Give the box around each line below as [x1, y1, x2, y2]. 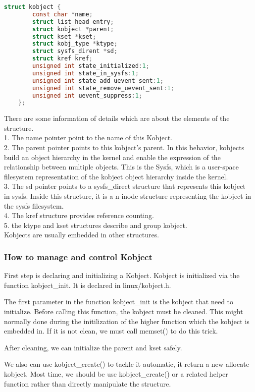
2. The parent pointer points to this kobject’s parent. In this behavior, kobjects [4, 142, 245, 153]
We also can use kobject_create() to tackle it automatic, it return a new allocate [4, 359, 249, 369]
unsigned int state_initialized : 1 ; [32, 62, 150, 69]
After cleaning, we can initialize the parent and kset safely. [4, 342, 182, 352]
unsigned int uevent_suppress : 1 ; [32, 92, 143, 99]
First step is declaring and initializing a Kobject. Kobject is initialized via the [4, 270, 240, 280]
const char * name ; [32, 10, 93, 18]
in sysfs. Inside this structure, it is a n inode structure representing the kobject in [4, 191, 252, 201]
